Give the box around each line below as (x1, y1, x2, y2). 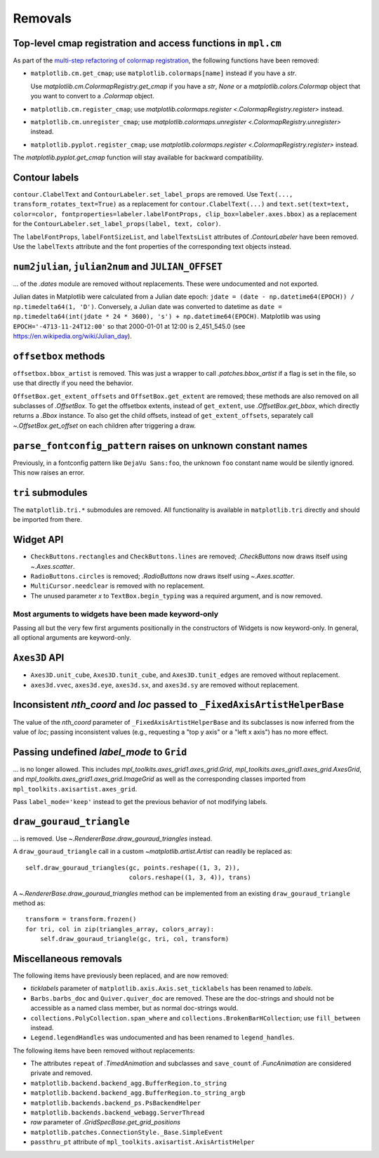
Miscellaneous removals (13, 952, 122, 965)
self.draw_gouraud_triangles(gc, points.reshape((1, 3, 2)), (25, 864, 240, 871)
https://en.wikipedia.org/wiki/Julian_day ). (13, 331, 133, 340)
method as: (13, 899, 46, 907)
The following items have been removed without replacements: (13, 1046, 195, 1055)
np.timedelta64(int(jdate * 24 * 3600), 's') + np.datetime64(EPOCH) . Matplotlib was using (13, 312, 321, 321)
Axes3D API (13, 652, 65, 664)
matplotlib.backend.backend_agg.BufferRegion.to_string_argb (30, 1089, 246, 1097)
